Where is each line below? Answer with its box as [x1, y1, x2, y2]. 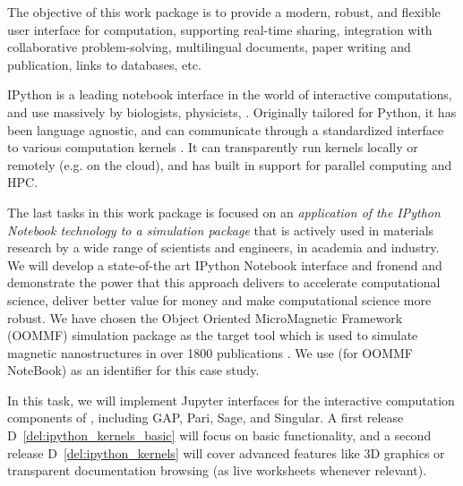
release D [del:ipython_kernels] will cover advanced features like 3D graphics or [7, 443, 445, 462]
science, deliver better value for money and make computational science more [7, 290, 432, 309]
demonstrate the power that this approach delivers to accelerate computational [7, 273, 441, 292]
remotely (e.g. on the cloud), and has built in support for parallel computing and [7, 155, 452, 174]
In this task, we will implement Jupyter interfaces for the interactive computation [7, 390, 455, 409]
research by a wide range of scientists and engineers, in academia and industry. [7, 238, 440, 257]
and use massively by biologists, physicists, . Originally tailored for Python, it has [7, 102, 457, 121]
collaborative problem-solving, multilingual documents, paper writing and [7, 38, 411, 56]
